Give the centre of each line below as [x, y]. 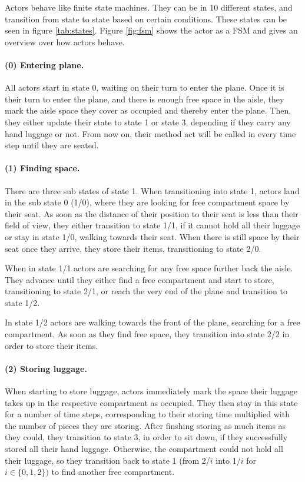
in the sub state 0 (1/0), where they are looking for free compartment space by [147, 202]
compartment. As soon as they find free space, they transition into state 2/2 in [147, 334]
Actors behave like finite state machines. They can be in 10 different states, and [149, 7]
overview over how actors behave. [65, 41]
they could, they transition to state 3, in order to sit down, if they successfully [146, 437]
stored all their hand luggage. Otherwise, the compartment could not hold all [144, 449]
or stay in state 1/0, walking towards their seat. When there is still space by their [152, 236]
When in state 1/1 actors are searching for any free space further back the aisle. [149, 268]
